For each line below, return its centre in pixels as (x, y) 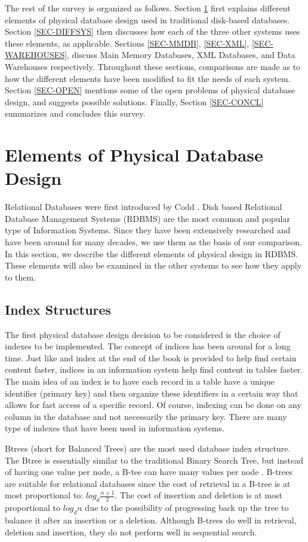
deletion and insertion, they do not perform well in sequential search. (131, 532)
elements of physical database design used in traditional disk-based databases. (147, 19)
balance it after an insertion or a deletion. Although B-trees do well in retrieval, (151, 520)
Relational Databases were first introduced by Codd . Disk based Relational (144, 207)
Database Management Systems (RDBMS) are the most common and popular (147, 218)
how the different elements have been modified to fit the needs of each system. (148, 78)
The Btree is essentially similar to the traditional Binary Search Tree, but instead (154, 460)
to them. (21, 277)
